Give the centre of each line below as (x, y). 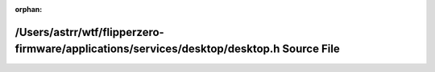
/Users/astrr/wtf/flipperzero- (89, 32)
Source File (311, 49)
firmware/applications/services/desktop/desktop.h (147, 49)
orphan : (29, 9)
